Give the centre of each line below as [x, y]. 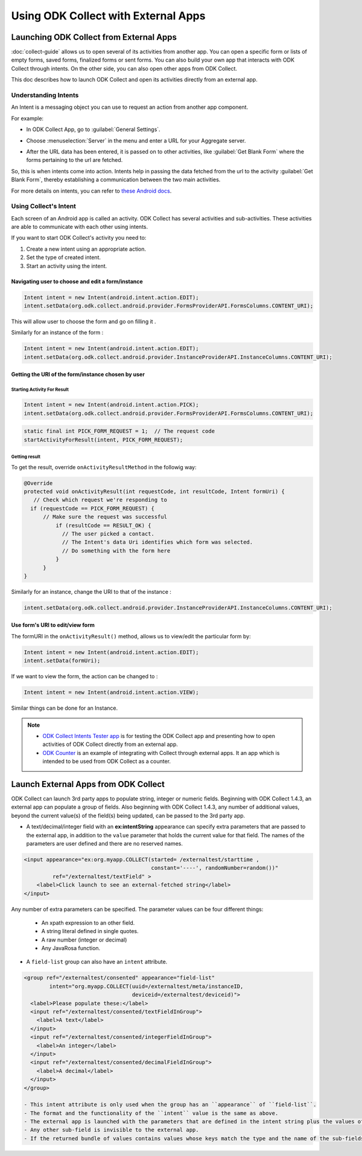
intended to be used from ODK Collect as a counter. [107, 762]
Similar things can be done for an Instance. [64, 708]
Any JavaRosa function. [71, 948]
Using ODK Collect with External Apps [108, 16]
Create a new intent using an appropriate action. [86, 249]
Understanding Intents [45, 95]
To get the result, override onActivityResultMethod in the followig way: [104, 467]
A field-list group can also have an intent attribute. [97, 962]
